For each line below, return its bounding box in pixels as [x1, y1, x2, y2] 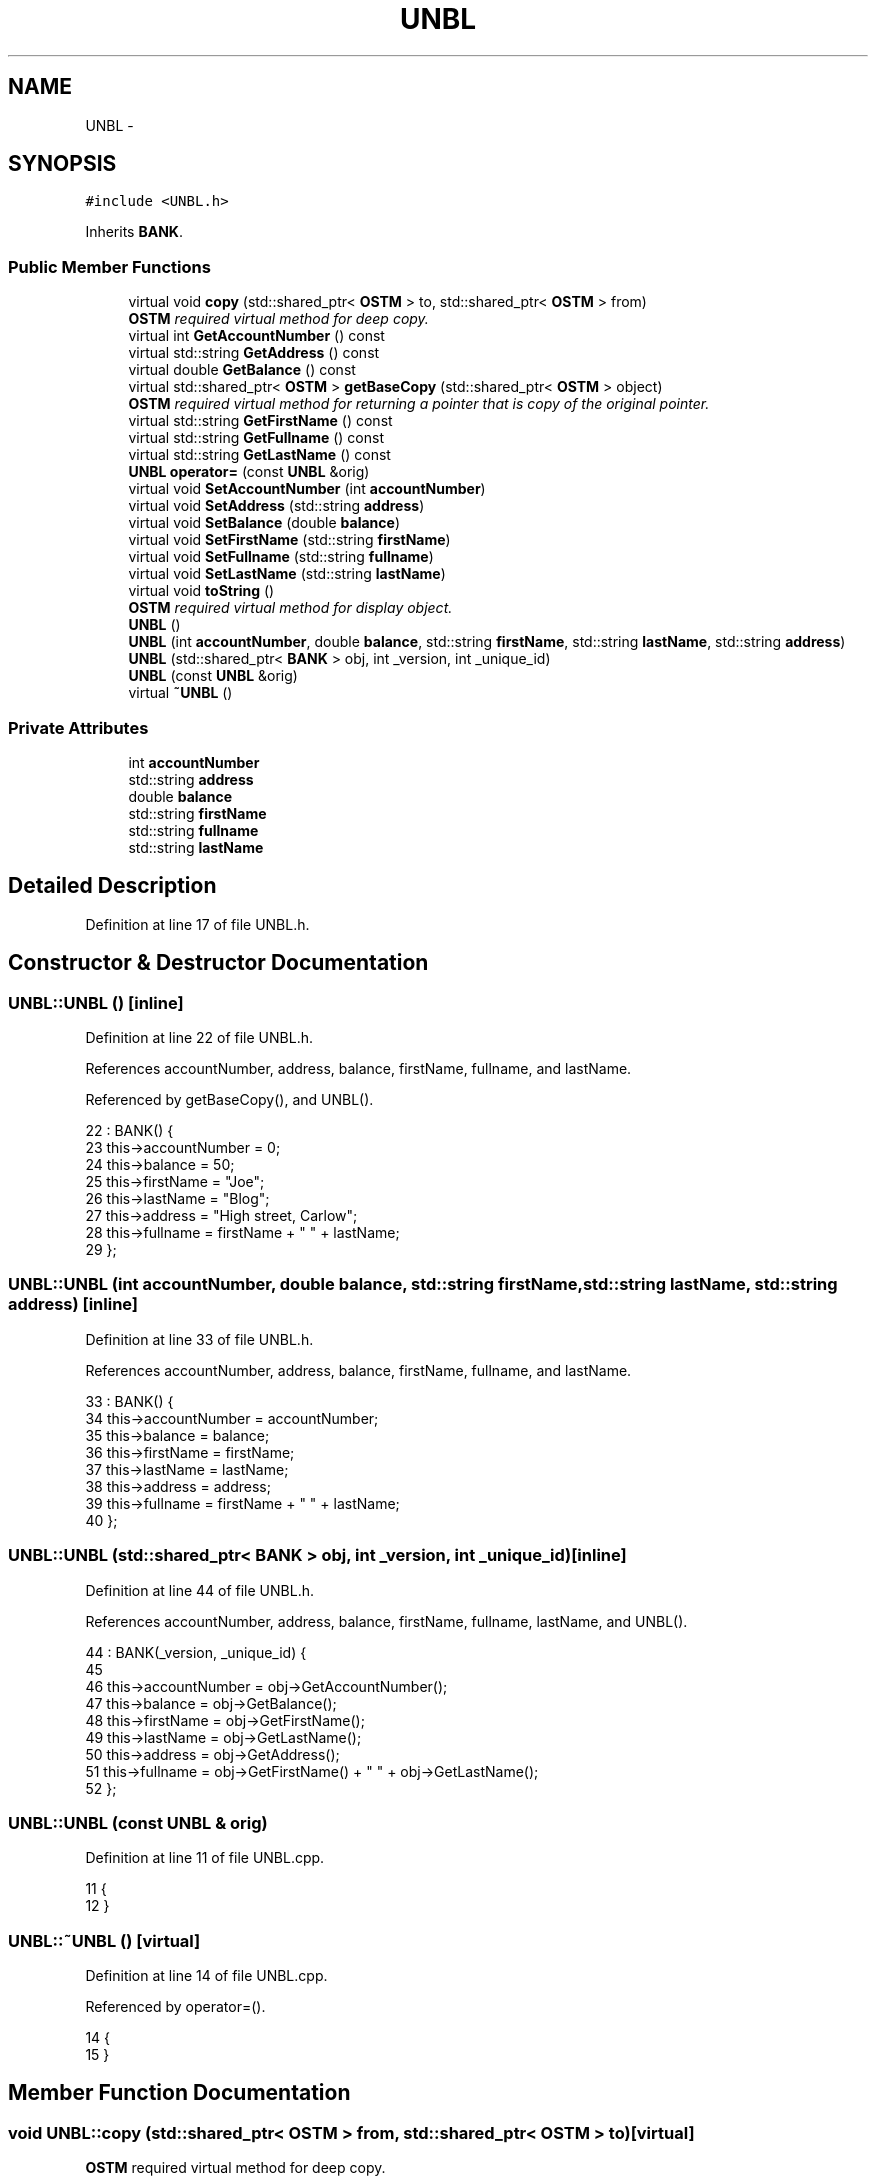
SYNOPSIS [8, 151, 117, 177]
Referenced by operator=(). [85, 1998, 266, 2015]
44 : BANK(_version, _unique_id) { [85, 1643, 307, 1661]
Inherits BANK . [85, 223, 183, 241]
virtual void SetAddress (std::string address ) [128, 497, 425, 515]
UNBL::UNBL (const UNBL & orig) [8, 1812, 268, 1833]
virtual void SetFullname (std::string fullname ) [128, 548, 434, 566]
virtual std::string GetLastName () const [128, 446, 391, 464]
